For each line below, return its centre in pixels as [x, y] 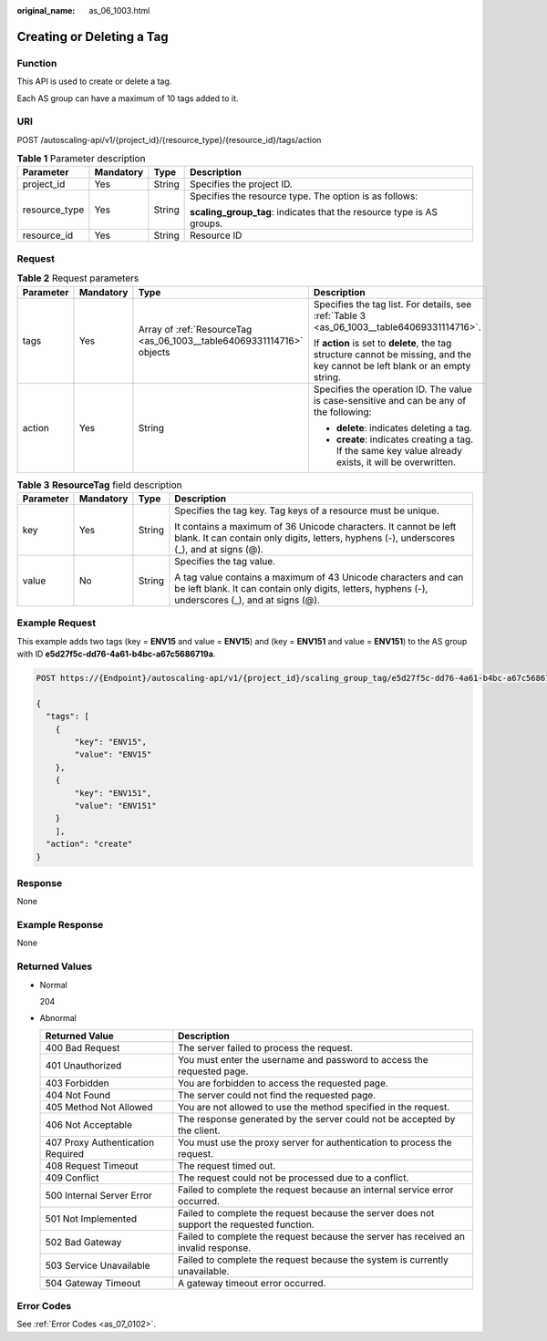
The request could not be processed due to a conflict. [294, 1178]
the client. [199, 1130]
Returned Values [55, 966]
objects [154, 352]
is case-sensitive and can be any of [390, 400]
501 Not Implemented [91, 1219]
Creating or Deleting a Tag [93, 36]
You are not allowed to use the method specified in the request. [314, 1107]
